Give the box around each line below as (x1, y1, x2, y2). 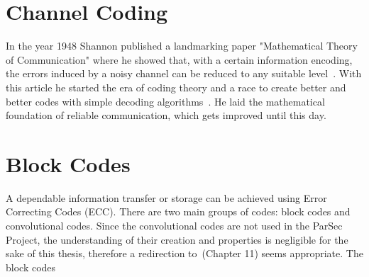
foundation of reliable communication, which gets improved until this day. (6, 108, 326, 123)
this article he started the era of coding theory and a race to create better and (6, 79, 346, 94)
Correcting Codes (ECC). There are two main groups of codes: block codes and (6, 204, 351, 219)
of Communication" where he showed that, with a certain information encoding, (6, 52, 353, 67)
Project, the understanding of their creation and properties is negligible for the (6, 232, 348, 247)
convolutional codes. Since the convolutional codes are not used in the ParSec (6, 218, 343, 232)
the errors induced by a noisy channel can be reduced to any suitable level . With (6, 66, 362, 81)
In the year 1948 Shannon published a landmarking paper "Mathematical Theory (6, 38, 358, 53)
